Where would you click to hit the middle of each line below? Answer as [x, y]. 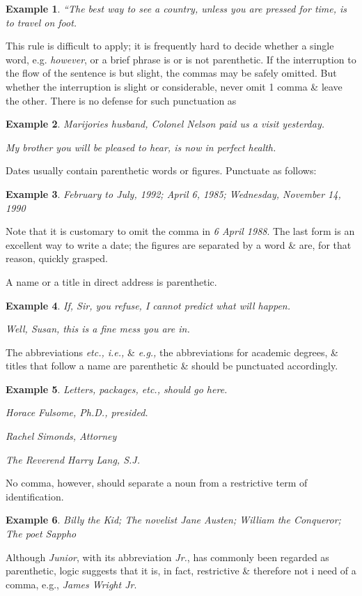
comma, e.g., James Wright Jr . [71, 584]
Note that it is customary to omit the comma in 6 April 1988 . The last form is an [180, 231]
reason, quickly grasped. [57, 258]
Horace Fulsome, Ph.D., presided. [77, 412]
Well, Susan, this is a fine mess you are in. [98, 329]
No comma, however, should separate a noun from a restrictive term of [157, 483]
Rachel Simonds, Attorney [61, 436]
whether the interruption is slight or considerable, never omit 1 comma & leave [174, 86]
